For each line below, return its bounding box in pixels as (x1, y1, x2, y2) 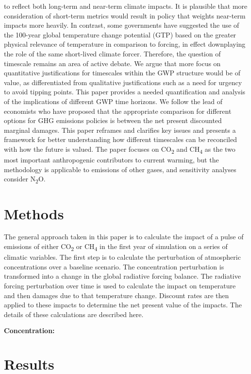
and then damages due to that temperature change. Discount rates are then (4, 290, 229, 300)
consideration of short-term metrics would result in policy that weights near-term (4, 10, 246, 20)
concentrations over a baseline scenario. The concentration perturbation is (4, 261, 224, 271)
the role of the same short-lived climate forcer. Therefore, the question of (4, 48, 221, 58)
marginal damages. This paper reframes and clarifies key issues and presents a (4, 125, 236, 135)
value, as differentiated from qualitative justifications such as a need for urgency (4, 77, 242, 87)
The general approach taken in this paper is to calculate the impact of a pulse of (4, 232, 244, 242)
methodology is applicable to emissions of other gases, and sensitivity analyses (4, 164, 236, 174)
